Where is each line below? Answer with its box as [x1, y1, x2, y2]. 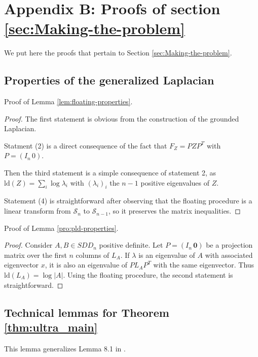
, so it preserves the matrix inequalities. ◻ [108, 205, 241, 216]
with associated [205, 249, 253, 260]
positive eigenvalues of [140, 177, 209, 188]
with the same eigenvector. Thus [153, 259, 254, 270]
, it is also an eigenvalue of [45, 259, 128, 270]
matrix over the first [4, 249, 67, 260]
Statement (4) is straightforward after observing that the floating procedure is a [4, 195, 252, 206]
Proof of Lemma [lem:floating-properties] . [4, 96, 133, 107]
